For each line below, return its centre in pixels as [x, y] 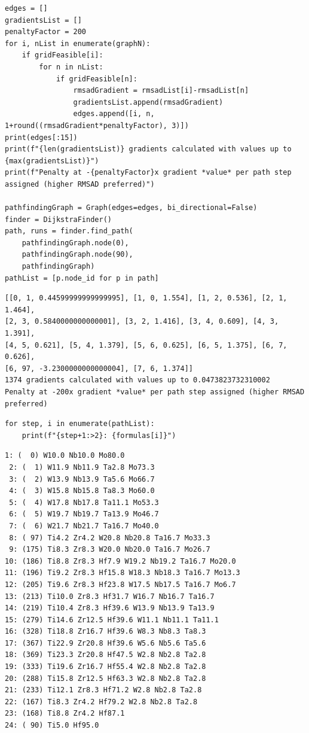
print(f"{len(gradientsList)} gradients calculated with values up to [148, 149]
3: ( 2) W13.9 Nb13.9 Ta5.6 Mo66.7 [82, 479]
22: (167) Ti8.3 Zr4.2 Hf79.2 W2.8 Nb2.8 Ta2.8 [101, 702]
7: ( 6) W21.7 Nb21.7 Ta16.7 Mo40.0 [84, 526]
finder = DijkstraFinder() [58, 219]
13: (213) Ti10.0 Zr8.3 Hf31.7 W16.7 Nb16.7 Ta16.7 [110, 596]
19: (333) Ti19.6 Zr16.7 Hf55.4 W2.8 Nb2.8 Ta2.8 [105, 667]
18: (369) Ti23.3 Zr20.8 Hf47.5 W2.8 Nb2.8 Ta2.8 [105, 655]
